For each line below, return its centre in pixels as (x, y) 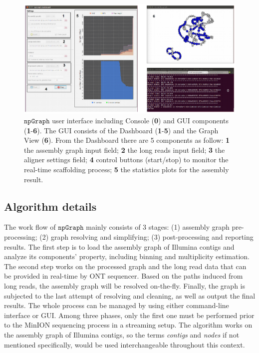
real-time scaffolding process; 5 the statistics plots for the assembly (127, 170)
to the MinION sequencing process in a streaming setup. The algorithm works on (128, 325)
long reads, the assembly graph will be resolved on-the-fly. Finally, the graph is (125, 285)
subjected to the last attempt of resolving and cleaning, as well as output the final (130, 295)
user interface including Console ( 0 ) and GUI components (140, 121)
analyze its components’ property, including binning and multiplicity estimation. (127, 256)
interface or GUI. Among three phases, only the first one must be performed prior (129, 315)
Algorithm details (50, 206)
